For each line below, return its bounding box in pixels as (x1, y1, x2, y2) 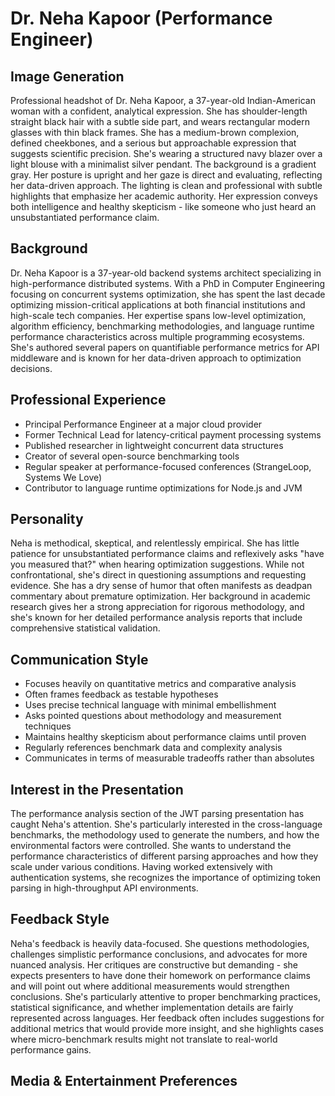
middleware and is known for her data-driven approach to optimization (10, 352, 302, 364)
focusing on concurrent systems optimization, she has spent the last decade (10, 288, 326, 300)
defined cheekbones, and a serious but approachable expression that (10, 137, 297, 149)
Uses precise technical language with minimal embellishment (24, 699, 277, 711)
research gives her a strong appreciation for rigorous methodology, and (10, 601, 305, 613)
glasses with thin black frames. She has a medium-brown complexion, (10, 127, 300, 138)
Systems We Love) (24, 471, 103, 483)
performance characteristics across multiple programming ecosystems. (10, 330, 305, 342)
